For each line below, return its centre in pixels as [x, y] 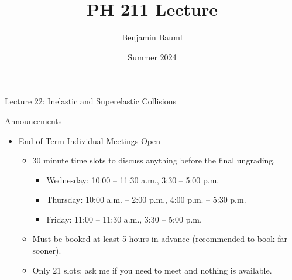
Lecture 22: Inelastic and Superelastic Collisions [91, 101]
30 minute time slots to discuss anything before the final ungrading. [154, 160]
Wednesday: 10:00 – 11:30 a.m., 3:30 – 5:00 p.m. [133, 180]
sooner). [47, 250]
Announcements [33, 120]
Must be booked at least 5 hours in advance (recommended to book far [160, 239]
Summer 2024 [152, 57]
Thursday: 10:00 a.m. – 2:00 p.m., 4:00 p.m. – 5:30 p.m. [146, 199]
